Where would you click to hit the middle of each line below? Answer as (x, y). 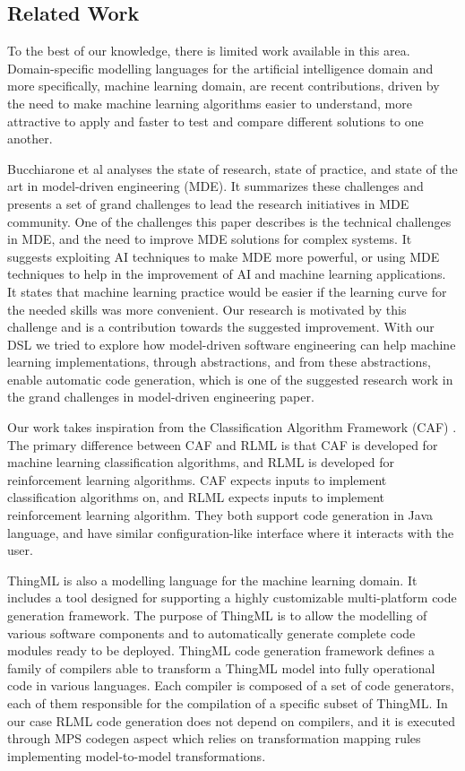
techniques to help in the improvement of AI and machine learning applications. (227, 274)
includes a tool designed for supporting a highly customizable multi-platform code (232, 598)
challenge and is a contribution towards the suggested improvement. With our (221, 327)
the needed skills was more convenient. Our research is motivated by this (207, 309)
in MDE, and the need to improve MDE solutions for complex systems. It (210, 239)
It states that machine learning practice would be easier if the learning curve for (227, 291)
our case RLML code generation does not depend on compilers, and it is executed (231, 720)
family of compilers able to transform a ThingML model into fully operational (221, 667)
